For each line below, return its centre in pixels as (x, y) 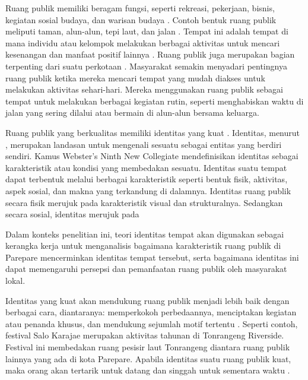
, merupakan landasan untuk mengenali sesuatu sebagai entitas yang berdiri (144, 144)
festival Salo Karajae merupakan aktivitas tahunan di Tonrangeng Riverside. (145, 335)
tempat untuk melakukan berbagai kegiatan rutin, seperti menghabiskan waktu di (155, 101)
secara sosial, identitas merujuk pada (72, 214)
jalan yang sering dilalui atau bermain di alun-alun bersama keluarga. (132, 113)
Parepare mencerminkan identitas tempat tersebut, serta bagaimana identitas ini (152, 257)
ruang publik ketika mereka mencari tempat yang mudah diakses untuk (135, 77)
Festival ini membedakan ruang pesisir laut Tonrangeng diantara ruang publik (148, 347)
